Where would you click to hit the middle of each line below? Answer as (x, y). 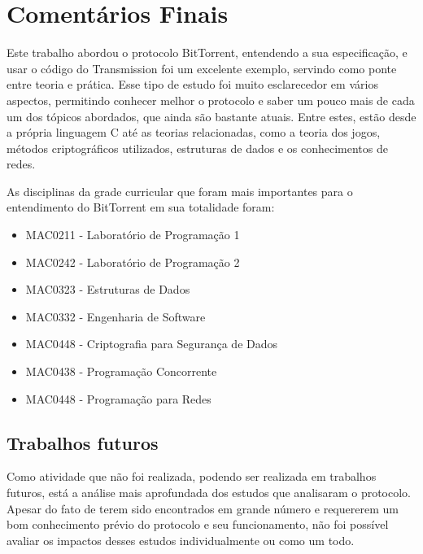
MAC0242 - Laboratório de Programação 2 (133, 262)
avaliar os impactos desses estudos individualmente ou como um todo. (181, 540)
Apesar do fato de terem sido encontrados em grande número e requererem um (203, 508)
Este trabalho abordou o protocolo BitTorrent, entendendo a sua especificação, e (207, 52)
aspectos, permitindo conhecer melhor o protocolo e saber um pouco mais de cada (211, 100)
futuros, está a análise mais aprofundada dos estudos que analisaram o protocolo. (209, 493)
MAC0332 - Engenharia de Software (116, 316)
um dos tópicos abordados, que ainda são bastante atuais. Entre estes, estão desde (211, 116)
